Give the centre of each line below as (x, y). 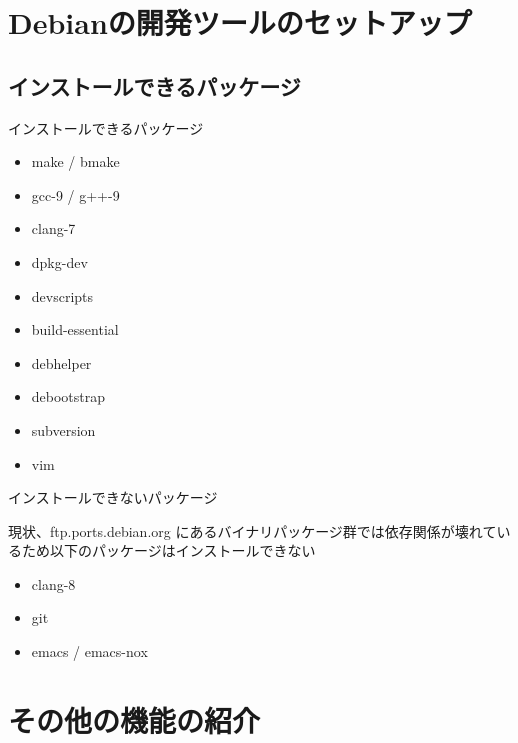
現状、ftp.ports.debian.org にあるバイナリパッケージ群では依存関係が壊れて (252, 530)
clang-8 (53, 583)
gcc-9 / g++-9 (75, 194)
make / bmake (75, 161)
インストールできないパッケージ (113, 497)
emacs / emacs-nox (89, 651)
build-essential (75, 329)
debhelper (61, 362)
